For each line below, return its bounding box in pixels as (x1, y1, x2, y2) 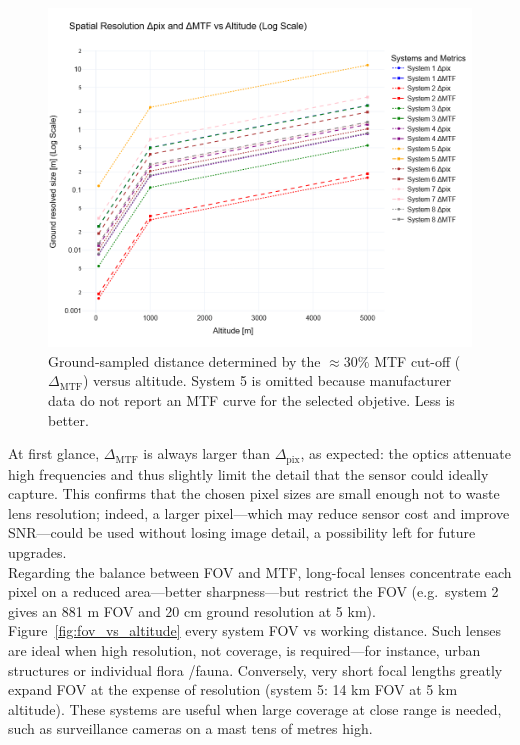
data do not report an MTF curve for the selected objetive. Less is (48, 389, 455, 410)
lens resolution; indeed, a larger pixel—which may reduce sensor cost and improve (8, 502, 510, 523)
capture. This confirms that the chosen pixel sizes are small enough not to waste (8, 483, 500, 504)
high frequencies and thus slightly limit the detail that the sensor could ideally (8, 463, 489, 484)
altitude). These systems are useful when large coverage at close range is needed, (8, 698, 502, 719)
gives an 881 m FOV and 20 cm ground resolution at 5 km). (8, 600, 376, 621)
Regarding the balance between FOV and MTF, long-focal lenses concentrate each (8, 561, 512, 582)
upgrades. (8, 541, 67, 562)
